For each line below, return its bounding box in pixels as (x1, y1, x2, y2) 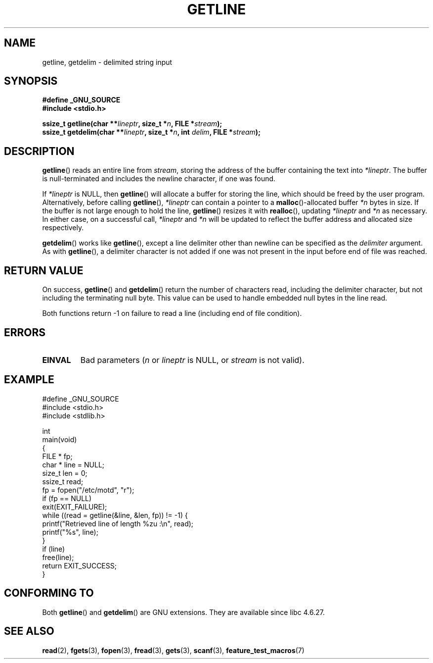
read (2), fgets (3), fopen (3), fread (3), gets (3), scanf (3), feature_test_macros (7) (42, 646, 304, 655)
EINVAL (42, 355, 71, 365)
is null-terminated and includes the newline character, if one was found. (42, 174, 276, 183)
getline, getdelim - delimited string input (42, 57, 173, 66)
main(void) (42, 435, 77, 444)
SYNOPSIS (4, 75, 58, 88)
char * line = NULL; (42, 460, 105, 469)
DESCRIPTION (4, 145, 75, 157)
